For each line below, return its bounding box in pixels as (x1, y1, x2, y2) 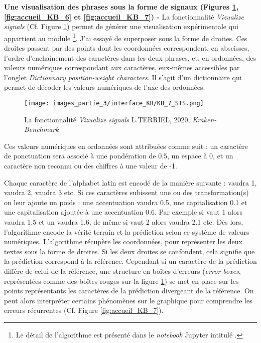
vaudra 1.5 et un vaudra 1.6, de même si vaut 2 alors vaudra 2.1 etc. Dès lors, (4, 217, 243, 227)
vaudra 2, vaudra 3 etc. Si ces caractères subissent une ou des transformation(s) (4, 187, 249, 198)
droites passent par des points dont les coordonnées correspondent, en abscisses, (4, 43, 249, 53)
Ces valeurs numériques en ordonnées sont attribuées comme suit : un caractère (4, 140, 248, 151)
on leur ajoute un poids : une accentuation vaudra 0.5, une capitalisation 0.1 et (4, 197, 247, 207)
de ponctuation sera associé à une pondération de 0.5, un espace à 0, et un (4, 150, 233, 161)
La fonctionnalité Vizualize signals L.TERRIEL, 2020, (24, 114, 190, 124)
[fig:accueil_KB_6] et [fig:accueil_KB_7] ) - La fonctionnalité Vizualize (4, 11, 244, 22)
